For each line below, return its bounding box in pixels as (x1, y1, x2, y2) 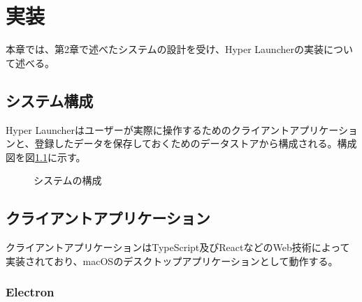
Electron (6, 283, 55, 301)
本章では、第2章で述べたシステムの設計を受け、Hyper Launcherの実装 (6, 42, 324, 56)
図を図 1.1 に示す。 (6, 149, 86, 164)
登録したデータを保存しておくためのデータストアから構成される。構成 (34, 136, 357, 151)
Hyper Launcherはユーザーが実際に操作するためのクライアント (6, 122, 290, 137)
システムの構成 (34, 173, 102, 188)
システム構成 (6, 89, 94, 111)
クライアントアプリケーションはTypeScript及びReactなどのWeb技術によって (6, 240, 350, 255)
